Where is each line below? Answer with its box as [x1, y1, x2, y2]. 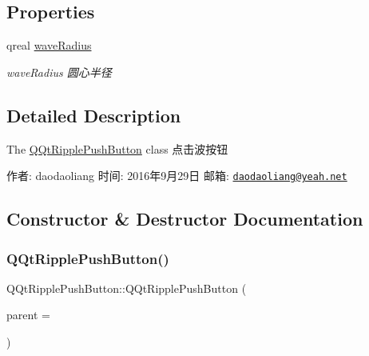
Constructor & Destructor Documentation [6, 206, 363, 231]
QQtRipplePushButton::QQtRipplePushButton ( [6, 279, 247, 296]
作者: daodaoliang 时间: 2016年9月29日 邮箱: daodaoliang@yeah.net [6, 167, 347, 184]
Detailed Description [6, 102, 181, 127]
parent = [6, 306, 50, 323]
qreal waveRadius [6, 37, 92, 54]
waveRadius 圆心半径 [6, 63, 112, 80]
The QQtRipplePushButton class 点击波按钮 [6, 140, 228, 157]
